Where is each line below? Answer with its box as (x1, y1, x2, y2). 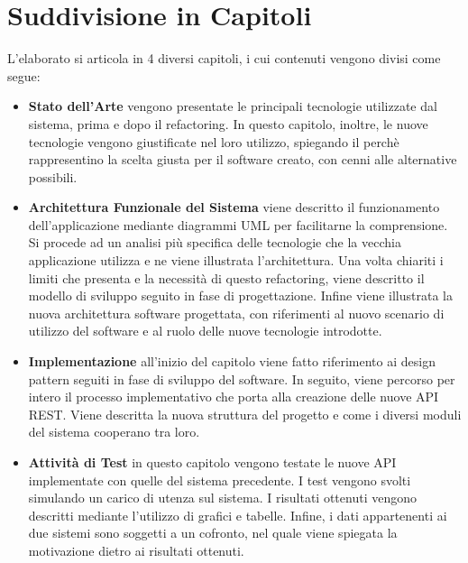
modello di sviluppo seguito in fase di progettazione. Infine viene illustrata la (28, 286, 453, 305)
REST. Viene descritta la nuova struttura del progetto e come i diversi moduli (28, 404, 462, 423)
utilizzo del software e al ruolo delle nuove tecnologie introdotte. (28, 321, 382, 340)
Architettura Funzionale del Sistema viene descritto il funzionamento (28, 198, 440, 217)
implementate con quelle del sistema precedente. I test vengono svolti (28, 470, 411, 489)
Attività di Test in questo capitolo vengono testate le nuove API (28, 453, 397, 471)
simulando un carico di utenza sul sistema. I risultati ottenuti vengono (28, 488, 417, 507)
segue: (7, 66, 41, 85)
